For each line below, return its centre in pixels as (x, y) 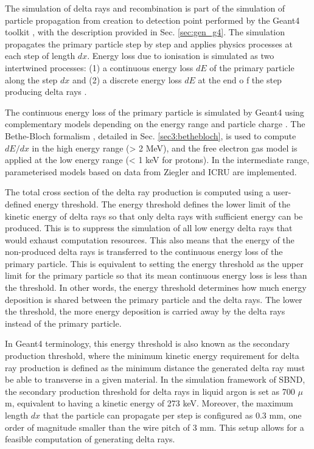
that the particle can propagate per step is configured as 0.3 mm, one (172, 415)
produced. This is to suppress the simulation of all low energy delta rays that (149, 228)
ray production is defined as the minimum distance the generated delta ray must (155, 367)
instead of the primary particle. (63, 323)
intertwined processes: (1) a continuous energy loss (99, 67)
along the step (31, 79)
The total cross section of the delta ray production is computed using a (138, 192)
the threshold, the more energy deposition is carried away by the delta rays (145, 311)
